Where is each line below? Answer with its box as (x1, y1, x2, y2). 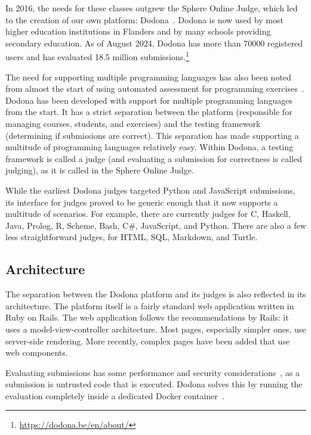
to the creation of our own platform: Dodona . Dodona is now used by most (5, 13, 284, 26)
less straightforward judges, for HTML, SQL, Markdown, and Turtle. (5, 231, 258, 243)
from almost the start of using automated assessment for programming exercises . (5, 82, 304, 95)
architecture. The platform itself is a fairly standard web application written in (5, 299, 294, 312)
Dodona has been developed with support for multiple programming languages (5, 94, 292, 106)
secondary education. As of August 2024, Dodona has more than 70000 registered (5, 36, 303, 49)
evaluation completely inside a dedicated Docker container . (5, 389, 224, 402)
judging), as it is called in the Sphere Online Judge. (5, 164, 194, 176)
